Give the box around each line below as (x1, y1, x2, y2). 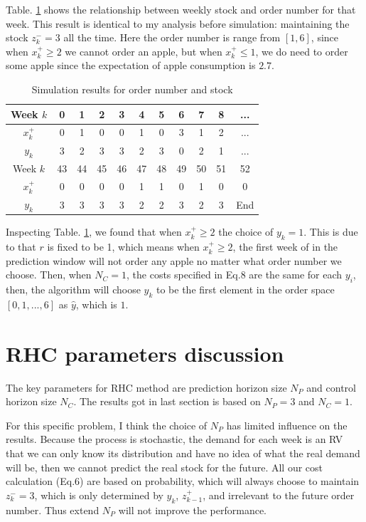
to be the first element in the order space (156, 282, 335, 297)
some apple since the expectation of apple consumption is (6, 58, 256, 73)
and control (306, 380, 356, 395)
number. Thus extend (6, 502, 99, 517)
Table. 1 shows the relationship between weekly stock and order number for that (6, 2, 356, 16)
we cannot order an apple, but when (65, 43, 222, 58)
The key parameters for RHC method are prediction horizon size (6, 380, 287, 395)
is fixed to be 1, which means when (47, 239, 200, 254)
